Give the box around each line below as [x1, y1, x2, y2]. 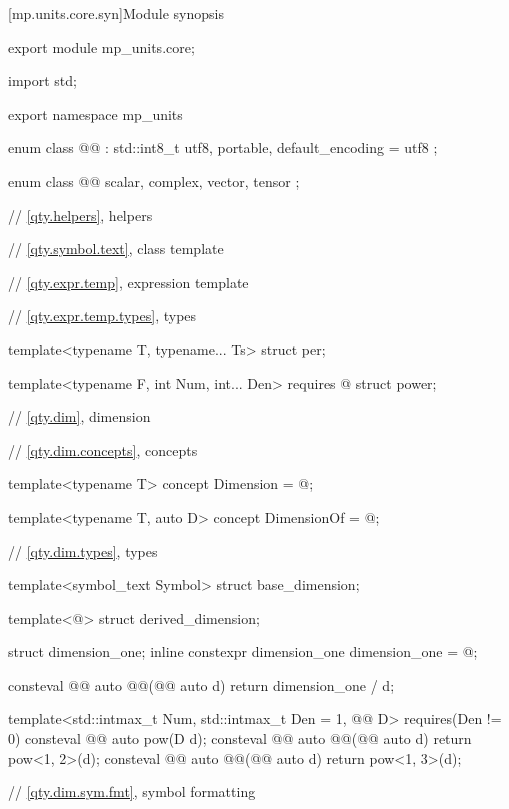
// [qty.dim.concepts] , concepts [8, 439, 198, 460]
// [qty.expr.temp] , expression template [8, 271, 249, 292]
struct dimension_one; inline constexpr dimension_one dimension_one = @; [8, 641, 478, 662]
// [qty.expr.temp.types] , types [8, 305, 197, 326]
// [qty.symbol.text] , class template [8, 238, 224, 259]
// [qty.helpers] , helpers [8, 204, 153, 225]
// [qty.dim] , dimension [8, 406, 151, 427]
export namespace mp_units [8, 103, 183, 124]
